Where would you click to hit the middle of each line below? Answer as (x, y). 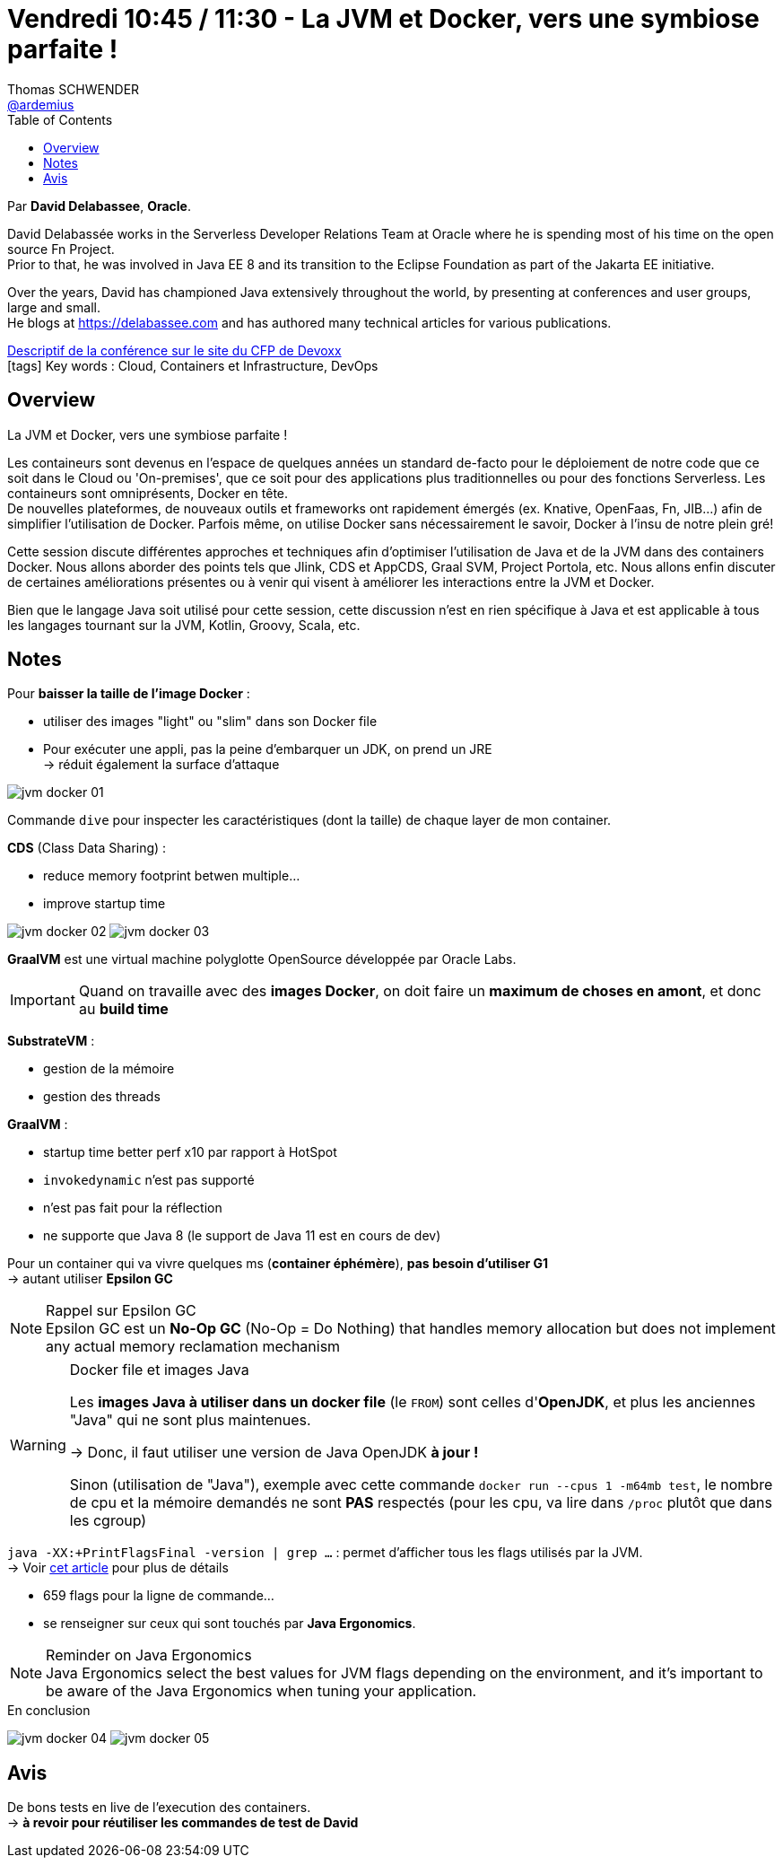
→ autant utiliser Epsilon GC (90, 1279)
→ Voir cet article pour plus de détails (118, 1568)
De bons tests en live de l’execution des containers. (159, 1808)
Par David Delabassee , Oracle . (99, 206)
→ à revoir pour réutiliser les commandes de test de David (183, 1823)
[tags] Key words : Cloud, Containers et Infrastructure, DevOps (193, 365)
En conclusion (49, 1711)
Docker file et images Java (159, 1370)
